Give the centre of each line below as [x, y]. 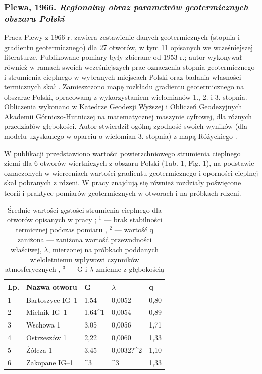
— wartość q [134, 229]
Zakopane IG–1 [50, 362]
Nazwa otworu [52, 286]
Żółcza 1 [39, 350]
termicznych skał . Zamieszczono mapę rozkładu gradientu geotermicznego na [124, 87]
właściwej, [26, 249]
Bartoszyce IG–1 [52, 299]
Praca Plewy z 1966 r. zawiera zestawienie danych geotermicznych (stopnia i [122, 37]
